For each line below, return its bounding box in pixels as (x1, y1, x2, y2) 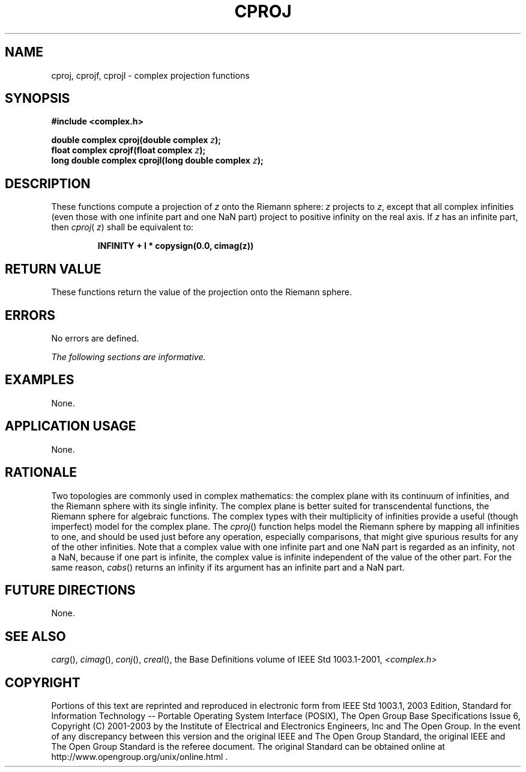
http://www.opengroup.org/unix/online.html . (51, 752, 228, 762)
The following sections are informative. (51, 351, 206, 362)
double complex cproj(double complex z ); (51, 135, 222, 146)
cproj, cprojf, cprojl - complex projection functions (51, 70, 250, 81)
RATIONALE (5, 465, 77, 480)
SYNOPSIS (5, 91, 70, 106)
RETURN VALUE (5, 261, 101, 277)
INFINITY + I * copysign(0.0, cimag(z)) (97, 240, 254, 251)
